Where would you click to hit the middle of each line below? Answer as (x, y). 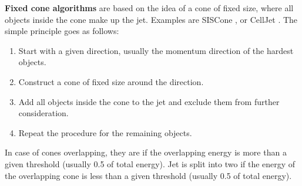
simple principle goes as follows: (62, 31)
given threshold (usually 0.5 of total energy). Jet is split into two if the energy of (150, 163)
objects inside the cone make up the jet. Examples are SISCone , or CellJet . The (151, 19)
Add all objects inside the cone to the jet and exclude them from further (149, 101)
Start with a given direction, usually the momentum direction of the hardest (156, 50)
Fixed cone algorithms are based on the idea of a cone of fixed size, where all (149, 8)
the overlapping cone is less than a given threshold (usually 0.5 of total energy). (148, 175)
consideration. (43, 113)
